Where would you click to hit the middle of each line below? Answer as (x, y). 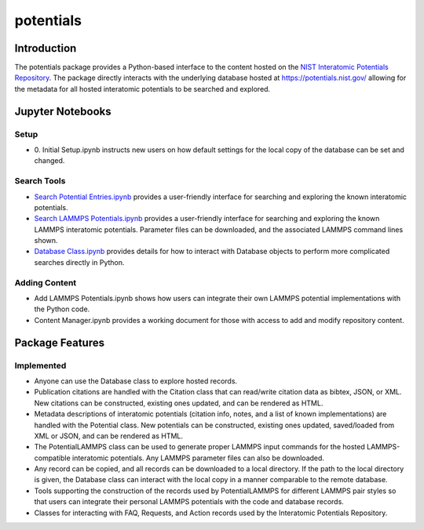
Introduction (46, 48)
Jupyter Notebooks (63, 111)
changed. (49, 161)
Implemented (40, 365)
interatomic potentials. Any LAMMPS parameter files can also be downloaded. (198, 458)
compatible (52, 458)
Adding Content (46, 282)
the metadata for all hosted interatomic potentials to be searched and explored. (143, 89)
